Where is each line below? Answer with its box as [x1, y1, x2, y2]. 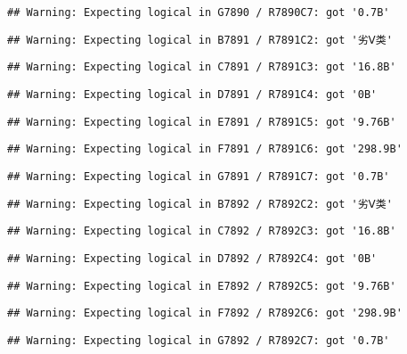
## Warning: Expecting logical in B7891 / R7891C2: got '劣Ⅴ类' [7, 33, 393, 46]
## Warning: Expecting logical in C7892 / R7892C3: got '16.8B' [7, 225, 396, 238]
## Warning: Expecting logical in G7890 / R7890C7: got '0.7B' [7, 6, 390, 19]
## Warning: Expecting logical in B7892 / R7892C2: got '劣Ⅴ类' [7, 197, 393, 210]
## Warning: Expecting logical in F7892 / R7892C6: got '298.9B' [7, 307, 403, 320]
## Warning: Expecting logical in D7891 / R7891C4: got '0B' [7, 87, 378, 101]
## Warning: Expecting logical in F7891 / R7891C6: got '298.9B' [7, 143, 403, 156]
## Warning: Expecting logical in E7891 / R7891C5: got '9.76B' [7, 115, 396, 128]
